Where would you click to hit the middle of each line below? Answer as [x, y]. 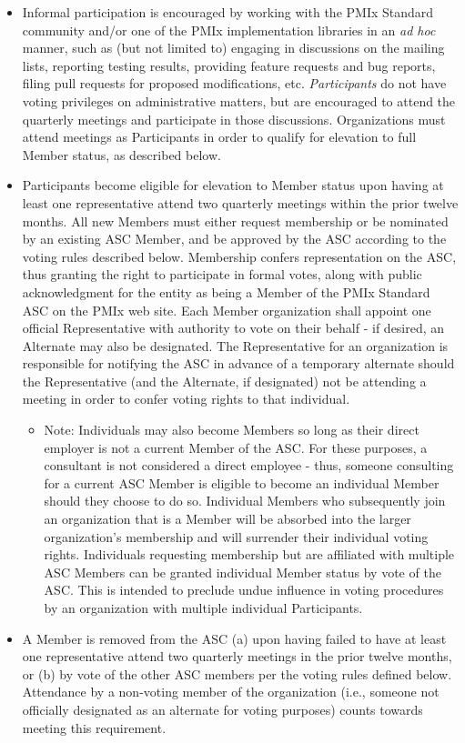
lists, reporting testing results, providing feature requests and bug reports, [229, 65]
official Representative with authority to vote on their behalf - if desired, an [233, 328]
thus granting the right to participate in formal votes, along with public [222, 274]
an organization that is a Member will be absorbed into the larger [227, 519]
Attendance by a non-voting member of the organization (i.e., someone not [231, 692]
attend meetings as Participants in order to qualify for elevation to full [219, 137]
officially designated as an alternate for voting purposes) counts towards [222, 709]
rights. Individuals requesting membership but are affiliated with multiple [249, 554]
